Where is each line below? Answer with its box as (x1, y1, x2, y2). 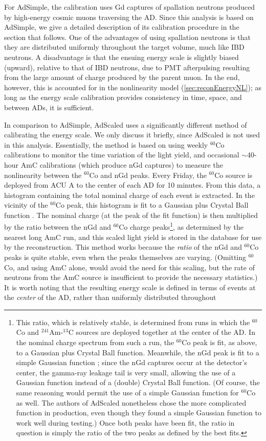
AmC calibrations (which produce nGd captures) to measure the (20, 159, 223, 170)
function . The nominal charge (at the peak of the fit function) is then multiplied (4, 209, 258, 220)
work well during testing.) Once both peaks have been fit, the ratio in (16, 417, 235, 428)
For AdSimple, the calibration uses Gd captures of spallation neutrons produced (4, 2, 255, 12)
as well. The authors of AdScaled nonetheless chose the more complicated (16, 397, 247, 408)
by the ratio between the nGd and (4, 222, 111, 232)
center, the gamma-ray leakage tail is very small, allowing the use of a (16, 367, 236, 377)
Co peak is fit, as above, (182, 337, 257, 348)
